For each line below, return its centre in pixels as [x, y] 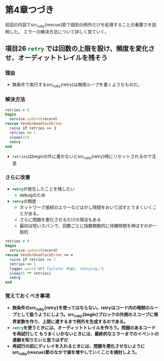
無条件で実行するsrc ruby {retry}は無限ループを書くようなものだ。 [77, 85]
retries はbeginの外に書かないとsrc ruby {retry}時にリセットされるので [82, 157]
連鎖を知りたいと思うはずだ [40, 340]
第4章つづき [29, 10]
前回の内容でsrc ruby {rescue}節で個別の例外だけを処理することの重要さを [79, 25]
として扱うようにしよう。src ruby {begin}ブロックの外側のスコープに [85, 315]
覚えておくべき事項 [27, 296]
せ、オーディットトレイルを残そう [56, 58]
